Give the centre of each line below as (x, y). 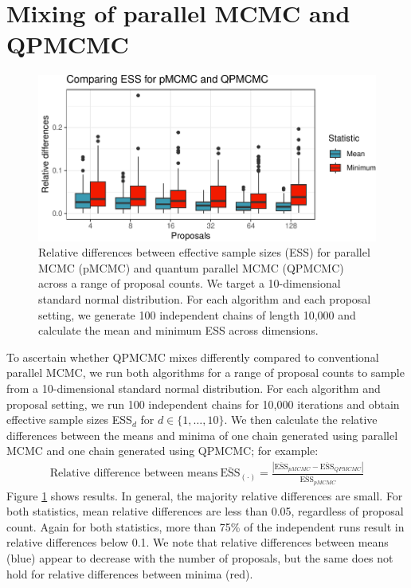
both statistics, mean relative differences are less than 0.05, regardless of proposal (205, 511)
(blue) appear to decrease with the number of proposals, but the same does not (200, 557)
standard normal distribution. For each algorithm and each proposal (205, 299)
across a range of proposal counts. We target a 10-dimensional (190, 283)
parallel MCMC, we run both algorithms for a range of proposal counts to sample (205, 372)
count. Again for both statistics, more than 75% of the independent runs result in (205, 526)
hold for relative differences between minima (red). (130, 573)
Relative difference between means (134, 474)
